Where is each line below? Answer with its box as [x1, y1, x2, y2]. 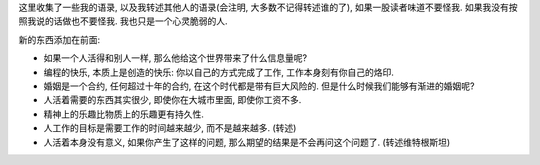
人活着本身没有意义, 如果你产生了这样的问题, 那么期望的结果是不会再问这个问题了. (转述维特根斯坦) [43, 136, 451, 148]
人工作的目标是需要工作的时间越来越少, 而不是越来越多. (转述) [43, 122, 297, 134]
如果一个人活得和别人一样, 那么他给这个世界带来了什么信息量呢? [43, 52, 308, 64]
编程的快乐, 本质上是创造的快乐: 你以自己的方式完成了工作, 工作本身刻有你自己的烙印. [43, 66, 394, 78]
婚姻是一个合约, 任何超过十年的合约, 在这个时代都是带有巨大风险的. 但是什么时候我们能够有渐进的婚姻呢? [43, 80, 475, 92]
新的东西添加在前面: [18, 33, 101, 45]
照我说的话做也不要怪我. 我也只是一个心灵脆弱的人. [18, 15, 229, 27]
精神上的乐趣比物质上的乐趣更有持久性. [43, 108, 205, 120]
